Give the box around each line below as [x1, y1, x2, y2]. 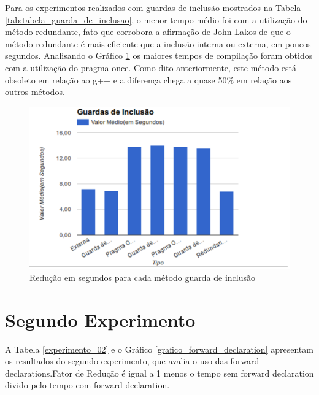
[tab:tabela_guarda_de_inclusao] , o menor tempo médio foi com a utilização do [5, 13, 307, 26]
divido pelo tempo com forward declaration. [5, 378, 170, 391]
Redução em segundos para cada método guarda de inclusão [29, 270, 255, 283]
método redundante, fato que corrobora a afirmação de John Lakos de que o [5, 25, 291, 38]
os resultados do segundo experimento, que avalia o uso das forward [5, 355, 259, 367]
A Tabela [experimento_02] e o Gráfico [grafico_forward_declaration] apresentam [5, 342, 313, 355]
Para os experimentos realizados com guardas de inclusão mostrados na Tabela [5, 1, 301, 13]
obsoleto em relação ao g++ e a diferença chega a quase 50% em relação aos [5, 73, 292, 86]
